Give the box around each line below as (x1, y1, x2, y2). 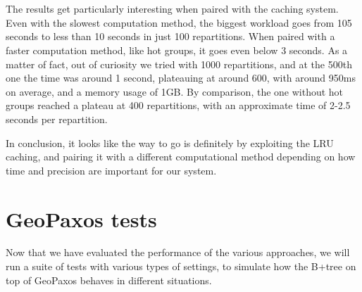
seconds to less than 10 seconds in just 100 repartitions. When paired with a (6, 29, 335, 44)
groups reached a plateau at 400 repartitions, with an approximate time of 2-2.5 (6, 98, 351, 113)
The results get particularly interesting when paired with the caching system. (6, 1, 339, 16)
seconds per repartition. (6, 111, 108, 126)
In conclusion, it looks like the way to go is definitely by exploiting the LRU (6, 135, 334, 150)
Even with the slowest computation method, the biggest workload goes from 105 (6, 15, 352, 30)
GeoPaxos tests (6, 204, 157, 233)
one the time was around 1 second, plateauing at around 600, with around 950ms (6, 70, 356, 85)
